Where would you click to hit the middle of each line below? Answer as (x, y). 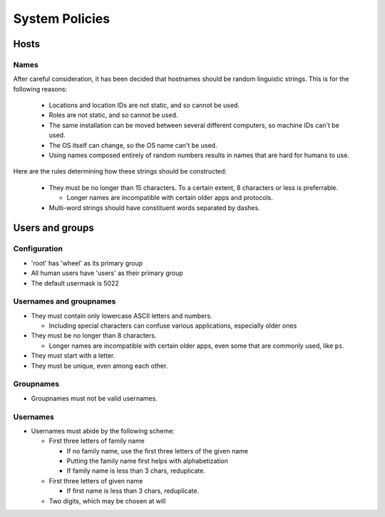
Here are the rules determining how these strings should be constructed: (120, 171)
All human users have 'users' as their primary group (107, 273)
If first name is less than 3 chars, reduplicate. (133, 491)
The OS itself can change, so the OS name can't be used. (133, 145)
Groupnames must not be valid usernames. (94, 398)
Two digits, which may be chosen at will (107, 501)
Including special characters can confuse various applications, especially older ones (173, 326)
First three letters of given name (96, 481)
